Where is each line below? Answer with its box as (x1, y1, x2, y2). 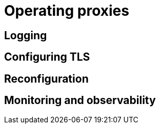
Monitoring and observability (4, 94, 156, 107)
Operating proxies (4, 2, 129, 19)
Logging (4, 29, 47, 42)
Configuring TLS (4, 50, 90, 64)
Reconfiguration (4, 72, 89, 85)
